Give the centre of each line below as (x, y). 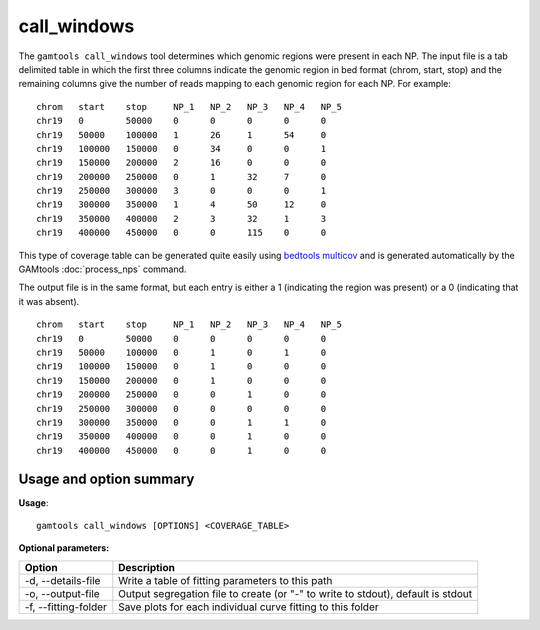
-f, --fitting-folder (65, 607)
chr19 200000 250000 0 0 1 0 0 (181, 394)
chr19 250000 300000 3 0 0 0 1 (181, 191)
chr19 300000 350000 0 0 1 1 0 (181, 422)
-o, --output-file (62, 593)
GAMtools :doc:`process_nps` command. (102, 269)
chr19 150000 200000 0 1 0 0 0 (181, 380)
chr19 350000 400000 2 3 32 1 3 (181, 218)
